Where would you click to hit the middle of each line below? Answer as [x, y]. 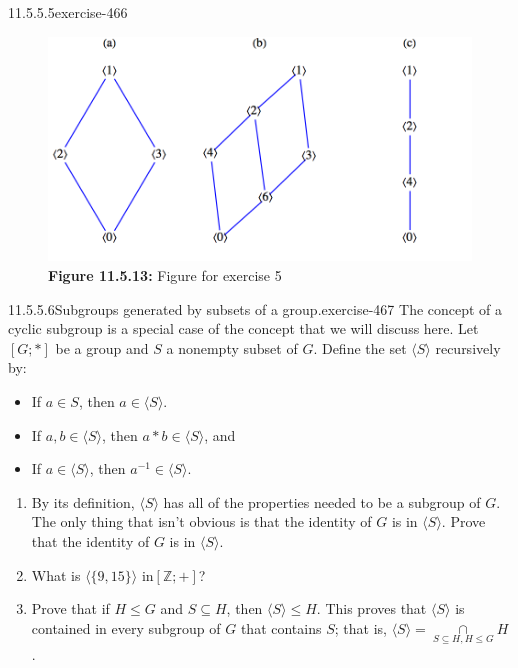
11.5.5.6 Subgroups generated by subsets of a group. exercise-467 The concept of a [255, 308]
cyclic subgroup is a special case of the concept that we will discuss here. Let [243, 328]
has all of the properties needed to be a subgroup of [322, 501]
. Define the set [360, 347]
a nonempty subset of [232, 347]
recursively [468, 347]
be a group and [102, 347]
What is [56, 574]
